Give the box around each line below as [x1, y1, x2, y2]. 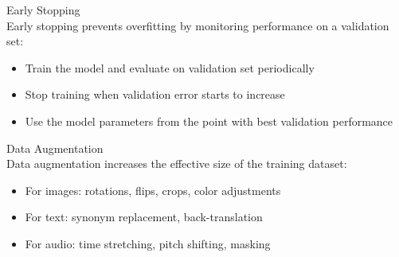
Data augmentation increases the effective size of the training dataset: [6, 155, 347, 172]
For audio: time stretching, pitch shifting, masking [25, 235, 271, 251]
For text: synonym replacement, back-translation [25, 208, 263, 225]
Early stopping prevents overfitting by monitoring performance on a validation [6, 17, 389, 33]
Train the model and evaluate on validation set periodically [25, 59, 315, 76]
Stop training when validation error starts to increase [25, 86, 285, 103]
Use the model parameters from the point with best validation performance [25, 112, 393, 129]
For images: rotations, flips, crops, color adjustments [25, 181, 281, 198]
